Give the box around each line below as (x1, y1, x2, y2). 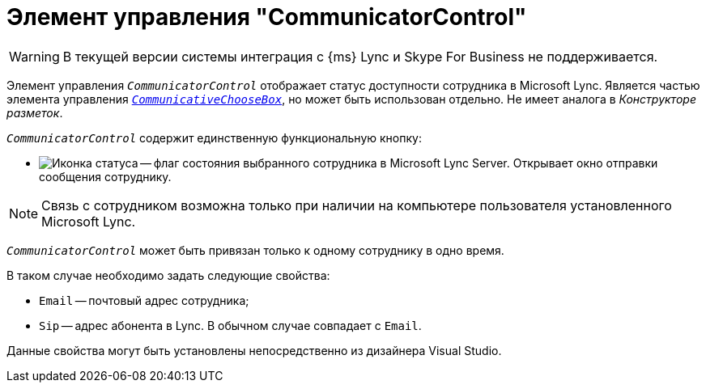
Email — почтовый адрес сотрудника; (39, 293, 249, 307)
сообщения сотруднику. (39, 169, 172, 184)
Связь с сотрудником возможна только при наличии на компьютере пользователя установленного (41, 197, 672, 214)
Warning (9, 48, 60, 65)
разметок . (6, 105, 63, 120)
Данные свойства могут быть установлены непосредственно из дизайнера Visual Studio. (6, 343, 502, 357)
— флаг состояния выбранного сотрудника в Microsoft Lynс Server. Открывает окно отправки (140, 155, 658, 170)
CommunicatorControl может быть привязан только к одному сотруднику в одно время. (6, 243, 504, 257)
